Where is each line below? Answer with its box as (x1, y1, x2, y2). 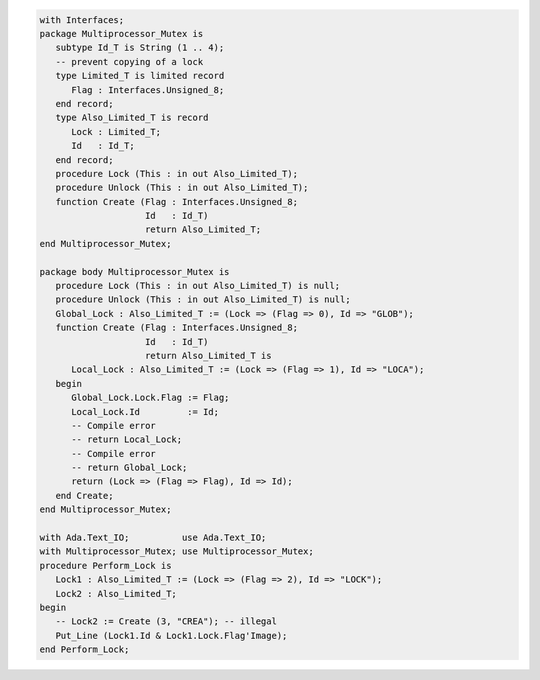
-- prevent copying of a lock (55, 56, 204, 67)
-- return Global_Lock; (71, 462, 188, 474)
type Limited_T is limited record (55, 70, 225, 82)
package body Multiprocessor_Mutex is (39, 266, 230, 277)
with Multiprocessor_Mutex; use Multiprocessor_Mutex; (39, 546, 314, 557)
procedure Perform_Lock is (39, 560, 172, 571)
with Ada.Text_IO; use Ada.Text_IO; (39, 532, 267, 544)
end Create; (55, 490, 114, 501)
